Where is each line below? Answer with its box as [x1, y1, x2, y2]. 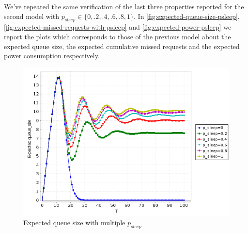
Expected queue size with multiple [23, 217, 125, 228]
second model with [4, 11, 60, 21]
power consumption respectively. [4, 50, 100, 61]
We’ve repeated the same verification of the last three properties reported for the [4, 1, 244, 11]
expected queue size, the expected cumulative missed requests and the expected [4, 41, 240, 51]
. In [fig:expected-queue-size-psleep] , [134, 11, 240, 21]
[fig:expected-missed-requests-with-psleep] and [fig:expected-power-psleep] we [4, 22, 232, 32]
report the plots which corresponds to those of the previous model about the [4, 31, 231, 41]
